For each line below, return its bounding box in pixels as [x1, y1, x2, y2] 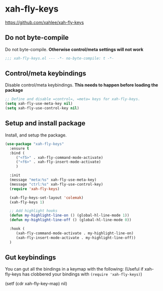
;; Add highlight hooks [9, 208, 57, 213]
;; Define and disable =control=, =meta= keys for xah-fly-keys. [5, 97, 140, 102]
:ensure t [9, 146, 29, 151]
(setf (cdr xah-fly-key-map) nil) [5, 281, 68, 287]
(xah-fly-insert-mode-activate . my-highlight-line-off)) [16, 235, 136, 240]
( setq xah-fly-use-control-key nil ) [5, 106, 79, 111]
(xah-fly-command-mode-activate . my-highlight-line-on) [16, 231, 134, 236]
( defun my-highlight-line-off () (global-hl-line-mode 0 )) [9, 218, 132, 223]
